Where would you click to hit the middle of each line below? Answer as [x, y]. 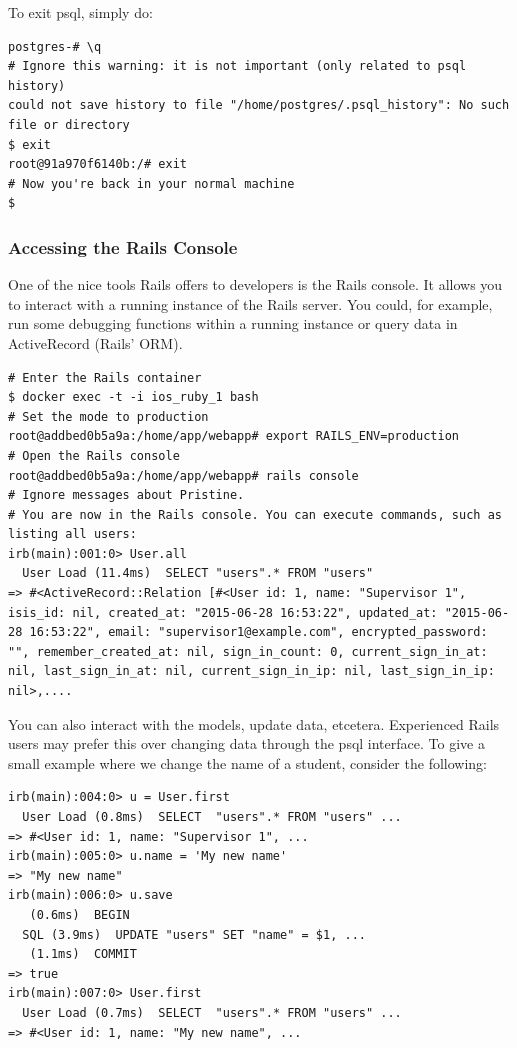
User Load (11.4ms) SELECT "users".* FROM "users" [198, 573]
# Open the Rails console [94, 455]
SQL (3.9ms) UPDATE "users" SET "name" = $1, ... [194, 934]
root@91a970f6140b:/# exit [97, 164]
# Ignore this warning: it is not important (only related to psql [237, 66]
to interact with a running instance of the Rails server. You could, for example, [250, 303]
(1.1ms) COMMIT [83, 954]
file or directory [69, 124]
